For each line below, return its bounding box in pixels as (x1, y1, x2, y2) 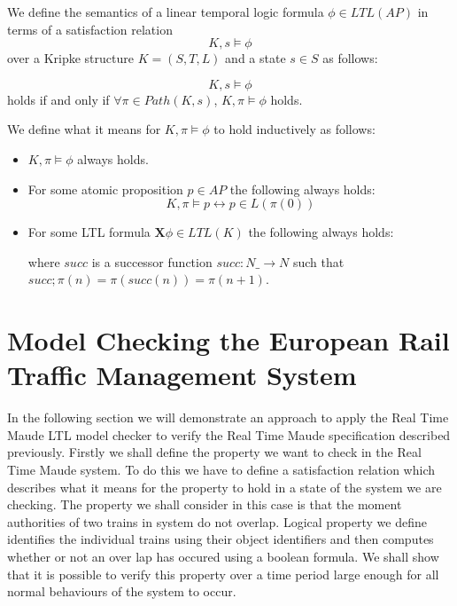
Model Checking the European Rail (7, 322, 450, 358)
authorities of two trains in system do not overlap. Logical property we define (7, 512, 427, 531)
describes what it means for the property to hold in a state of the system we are (7, 477, 442, 496)
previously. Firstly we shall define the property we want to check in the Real (7, 443, 422, 461)
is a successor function (91, 252, 213, 271)
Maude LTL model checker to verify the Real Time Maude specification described (7, 425, 451, 444)
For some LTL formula (27, 223, 151, 241)
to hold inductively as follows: (213, 120, 376, 138)
